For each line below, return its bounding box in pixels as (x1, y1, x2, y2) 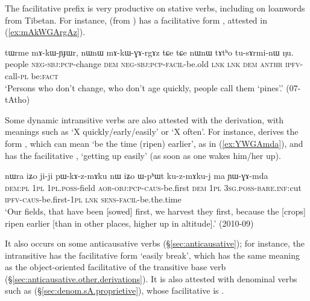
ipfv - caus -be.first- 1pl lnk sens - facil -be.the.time (5, 193, 182, 206)
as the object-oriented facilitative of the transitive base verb (5, 261, 226, 273)
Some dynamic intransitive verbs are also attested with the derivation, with (5, 113, 284, 126)
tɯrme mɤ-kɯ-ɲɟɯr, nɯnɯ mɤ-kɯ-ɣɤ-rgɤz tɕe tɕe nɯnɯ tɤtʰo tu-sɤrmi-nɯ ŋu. (5, 45, 294, 58)
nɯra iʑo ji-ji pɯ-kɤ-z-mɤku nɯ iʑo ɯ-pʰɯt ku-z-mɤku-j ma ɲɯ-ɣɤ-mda (5, 169, 268, 182)
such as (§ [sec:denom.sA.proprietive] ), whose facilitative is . (5, 284, 224, 297)
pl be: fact (20, 69, 59, 82)
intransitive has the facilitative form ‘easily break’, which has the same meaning (5, 248, 300, 261)
